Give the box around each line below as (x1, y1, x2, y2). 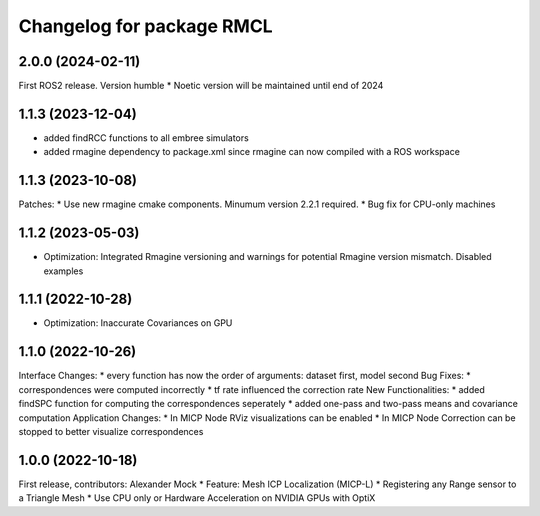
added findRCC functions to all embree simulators (43, 131, 249, 144)
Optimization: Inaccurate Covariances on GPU (43, 317, 233, 329)
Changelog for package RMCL (18, 15, 274, 37)
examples (43, 265, 84, 277)
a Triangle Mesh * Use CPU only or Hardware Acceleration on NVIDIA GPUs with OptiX (18, 492, 376, 504)
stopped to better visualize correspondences (18, 425, 204, 437)
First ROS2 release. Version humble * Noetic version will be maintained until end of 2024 (18, 80, 384, 92)
